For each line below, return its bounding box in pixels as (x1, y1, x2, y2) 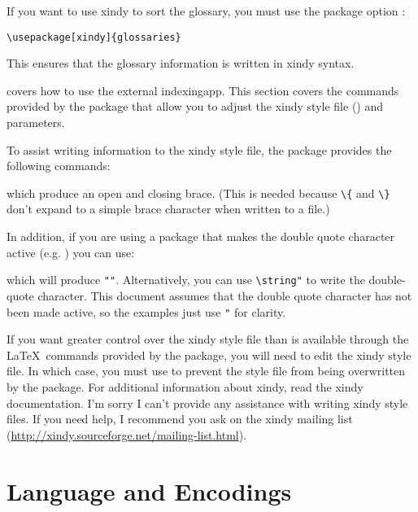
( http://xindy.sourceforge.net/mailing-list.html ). (7, 426, 247, 443)
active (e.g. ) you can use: (7, 243, 135, 260)
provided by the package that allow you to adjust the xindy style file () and (7, 98, 384, 115)
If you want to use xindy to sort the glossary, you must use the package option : (7, 2, 406, 19)
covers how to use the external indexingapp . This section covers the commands (7, 81, 399, 98)
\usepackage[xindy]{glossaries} (7, 31, 181, 43)
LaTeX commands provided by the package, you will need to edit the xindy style (7, 346, 411, 363)
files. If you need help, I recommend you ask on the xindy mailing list (7, 410, 353, 427)
